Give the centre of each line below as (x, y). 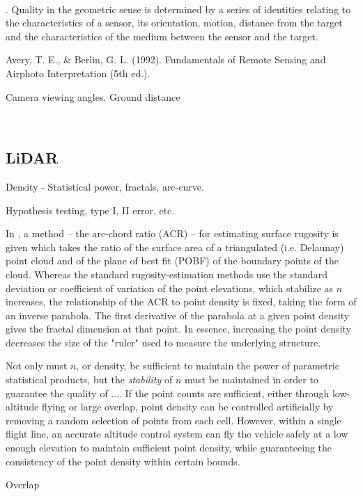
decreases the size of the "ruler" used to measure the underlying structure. (163, 342)
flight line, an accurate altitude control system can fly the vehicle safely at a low (177, 434)
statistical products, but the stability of (89, 379)
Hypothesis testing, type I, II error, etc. (90, 210)
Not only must (37, 366)
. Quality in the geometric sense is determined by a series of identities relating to (178, 9)
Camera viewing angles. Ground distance (93, 96)
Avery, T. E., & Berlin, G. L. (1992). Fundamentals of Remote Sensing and (166, 59)
